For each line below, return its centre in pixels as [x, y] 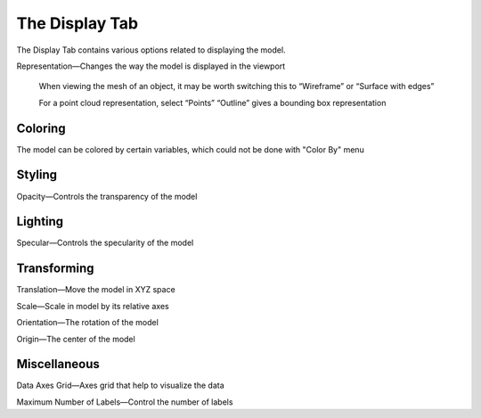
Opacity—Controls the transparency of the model [107, 196]
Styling [37, 175]
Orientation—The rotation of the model [88, 323]
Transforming [55, 269]
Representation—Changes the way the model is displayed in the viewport [151, 66]
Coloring [41, 128]
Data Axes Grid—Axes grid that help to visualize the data [120, 385]
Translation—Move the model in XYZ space [96, 290]
